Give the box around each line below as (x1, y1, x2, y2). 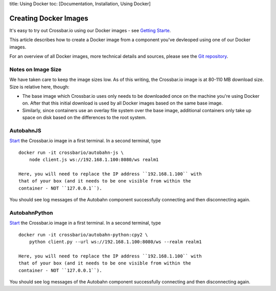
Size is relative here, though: (9, 84, 70, 90)
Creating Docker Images (9, 14, 89, 22)
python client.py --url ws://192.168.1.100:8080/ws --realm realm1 (29, 239, 202, 245)
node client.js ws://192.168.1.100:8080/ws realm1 (29, 157, 159, 163)
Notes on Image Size (9, 66, 62, 73)
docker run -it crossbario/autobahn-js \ (18, 149, 124, 155)
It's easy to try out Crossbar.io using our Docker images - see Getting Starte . (9, 27, 171, 33)
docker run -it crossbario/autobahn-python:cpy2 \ (18, 232, 148, 237)
